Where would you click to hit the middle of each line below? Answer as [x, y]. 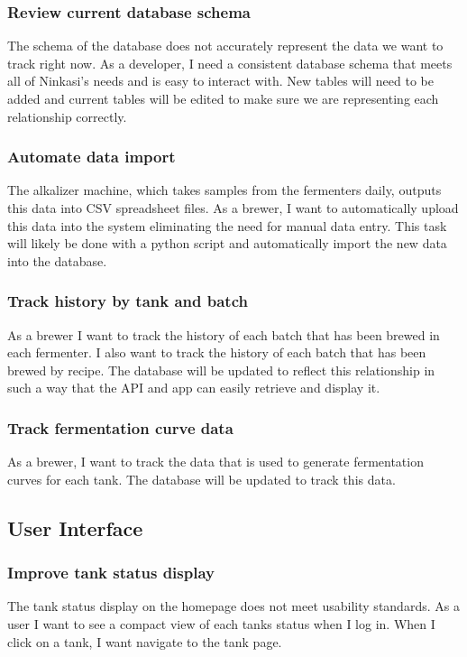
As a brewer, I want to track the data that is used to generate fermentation [215, 462]
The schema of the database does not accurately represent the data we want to [225, 46]
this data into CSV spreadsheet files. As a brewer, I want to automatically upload [233, 208]
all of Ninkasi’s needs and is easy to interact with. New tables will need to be [220, 81]
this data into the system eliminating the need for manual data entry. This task [227, 225]
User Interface [75, 527]
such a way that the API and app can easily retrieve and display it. [194, 388]
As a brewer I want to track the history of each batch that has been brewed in [224, 334]
